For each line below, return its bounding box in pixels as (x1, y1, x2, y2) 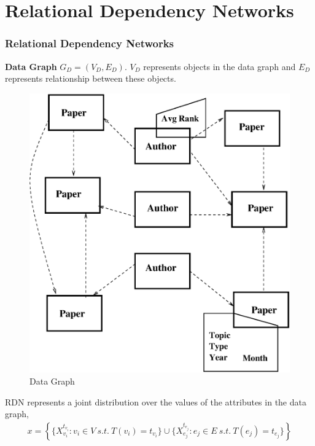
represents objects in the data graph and (143, 60, 296, 72)
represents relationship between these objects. (5, 72, 176, 85)
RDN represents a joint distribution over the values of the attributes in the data (5, 395, 306, 408)
